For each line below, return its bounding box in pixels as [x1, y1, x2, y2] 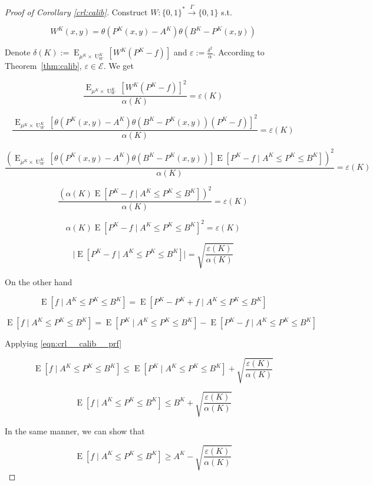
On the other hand [5, 276, 72, 288]
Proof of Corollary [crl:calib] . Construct [5, 5, 148, 18]
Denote [5, 46, 31, 58]
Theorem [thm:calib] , [5, 60, 82, 72]
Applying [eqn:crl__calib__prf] [5, 337, 122, 349]
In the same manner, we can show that [5, 424, 145, 437]
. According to [213, 46, 265, 58]
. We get [103, 60, 134, 72]
